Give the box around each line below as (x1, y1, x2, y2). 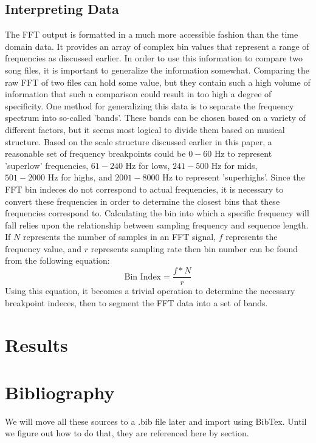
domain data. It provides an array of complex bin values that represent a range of (5, 39, 309, 52)
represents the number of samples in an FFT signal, (22, 230, 216, 243)
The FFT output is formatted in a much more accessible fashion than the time (5, 28, 298, 41)
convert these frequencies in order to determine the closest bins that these (5, 194, 280, 207)
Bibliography (5, 379, 115, 404)
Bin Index (124, 272, 162, 281)
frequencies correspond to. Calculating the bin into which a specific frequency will (5, 207, 309, 219)
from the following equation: (5, 254, 110, 267)
